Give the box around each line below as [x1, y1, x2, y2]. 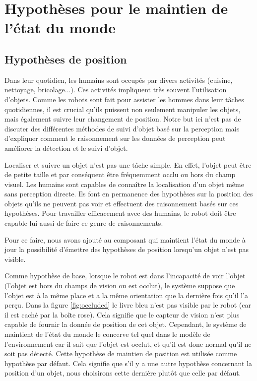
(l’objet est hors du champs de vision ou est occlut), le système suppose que [4, 280, 235, 291]
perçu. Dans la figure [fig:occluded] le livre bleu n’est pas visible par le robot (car [4, 300, 252, 310]
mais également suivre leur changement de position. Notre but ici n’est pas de [4, 114, 241, 124]
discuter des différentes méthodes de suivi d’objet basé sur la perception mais [4, 123, 240, 133]
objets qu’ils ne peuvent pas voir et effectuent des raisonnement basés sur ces [4, 198, 239, 208]
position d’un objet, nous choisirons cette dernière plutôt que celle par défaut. [4, 368, 241, 378]
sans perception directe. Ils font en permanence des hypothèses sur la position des [4, 189, 253, 199]
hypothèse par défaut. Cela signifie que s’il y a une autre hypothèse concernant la [4, 358, 252, 368]
